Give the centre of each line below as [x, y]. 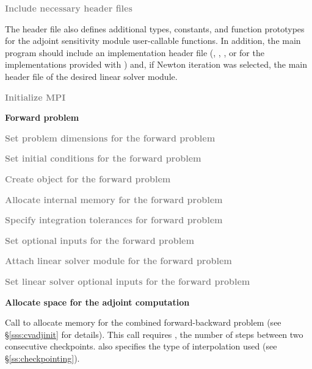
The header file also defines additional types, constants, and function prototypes [155, 28]
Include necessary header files [69, 8]
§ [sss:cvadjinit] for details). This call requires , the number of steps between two [154, 334]
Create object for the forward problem [88, 178]
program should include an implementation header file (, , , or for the [135, 52]
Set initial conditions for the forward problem [103, 158]
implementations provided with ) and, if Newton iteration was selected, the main [156, 64]
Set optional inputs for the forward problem [100, 240]
